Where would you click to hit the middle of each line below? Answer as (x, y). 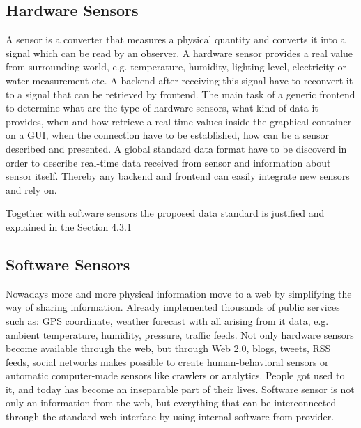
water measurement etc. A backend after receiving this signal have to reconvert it (179, 80)
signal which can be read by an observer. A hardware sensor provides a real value (179, 53)
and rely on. (31, 189)
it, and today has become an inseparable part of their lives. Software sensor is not (180, 389)
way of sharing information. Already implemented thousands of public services (173, 307)
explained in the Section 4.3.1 (69, 226)
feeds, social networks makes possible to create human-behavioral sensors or (167, 361)
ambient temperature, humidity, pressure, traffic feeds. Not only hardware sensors (180, 334)
